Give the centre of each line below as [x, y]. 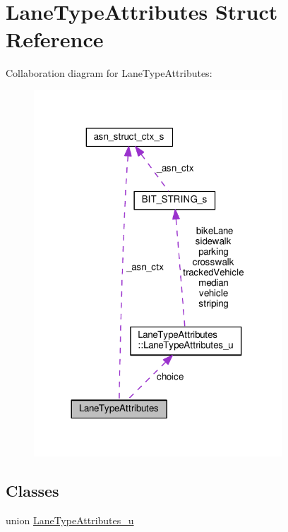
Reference [55, 39]
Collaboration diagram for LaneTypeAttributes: [109, 73]
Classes [32, 490]
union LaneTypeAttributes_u [70, 520]
